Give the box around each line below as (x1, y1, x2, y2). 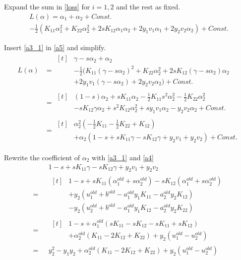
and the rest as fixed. (116, 1, 181, 11)
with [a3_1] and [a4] (92, 152, 154, 162)
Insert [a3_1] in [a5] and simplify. (4, 42, 106, 52)
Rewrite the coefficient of (4, 152, 80, 162)
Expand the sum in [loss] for (4, 1, 90, 11)
